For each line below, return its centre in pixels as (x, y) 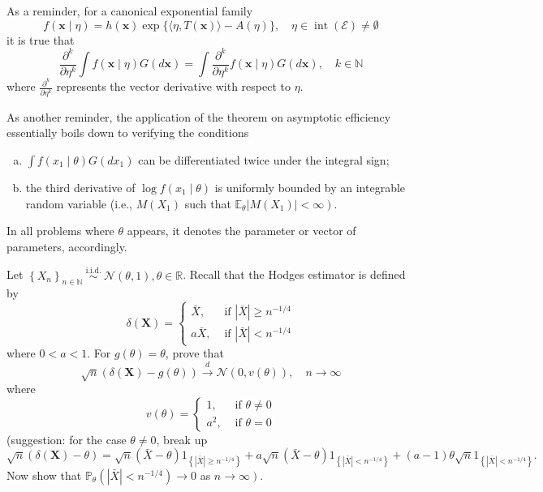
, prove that (194, 353)
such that (208, 203)
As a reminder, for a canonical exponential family (130, 11)
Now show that (44, 475)
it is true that (41, 39)
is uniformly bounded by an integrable (310, 187)
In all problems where (60, 231)
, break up (182, 439)
